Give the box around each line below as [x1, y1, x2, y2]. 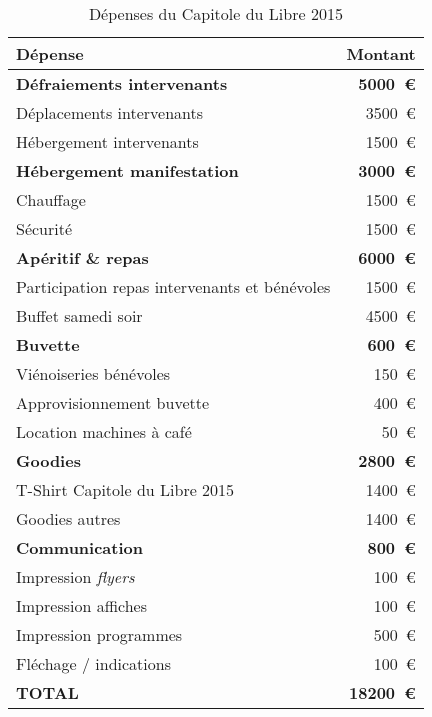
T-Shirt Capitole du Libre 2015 [16, 478, 235, 501]
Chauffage [16, 188, 86, 211]
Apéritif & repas [16, 246, 149, 269]
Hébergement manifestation [16, 159, 239, 182]
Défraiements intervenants [16, 72, 228, 95]
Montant [346, 42, 416, 65]
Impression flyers [16, 565, 135, 588]
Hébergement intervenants [16, 130, 199, 153]
